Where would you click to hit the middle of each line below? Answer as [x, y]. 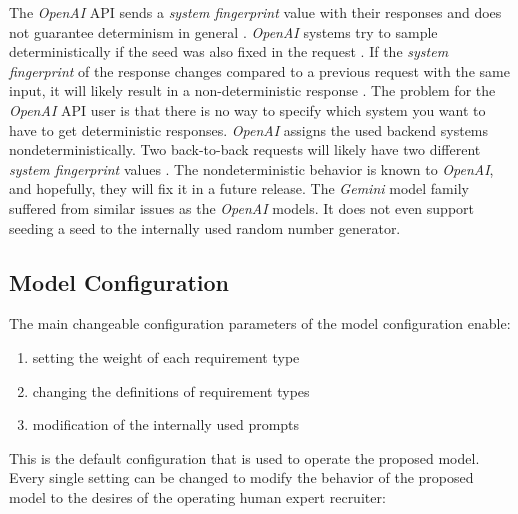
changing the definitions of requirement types [171, 390]
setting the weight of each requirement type [166, 356]
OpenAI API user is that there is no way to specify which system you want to [247, 109]
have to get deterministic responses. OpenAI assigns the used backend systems [249, 129]
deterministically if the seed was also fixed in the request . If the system [229, 51]
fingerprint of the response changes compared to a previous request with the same [259, 70]
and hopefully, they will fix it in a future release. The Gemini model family [239, 188]
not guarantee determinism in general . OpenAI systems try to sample [223, 31]
